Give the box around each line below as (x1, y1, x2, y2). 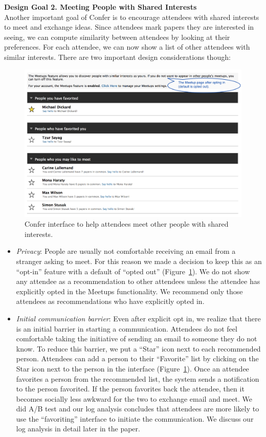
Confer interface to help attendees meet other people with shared (25, 218, 229, 229)
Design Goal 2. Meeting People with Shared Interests (4, 2, 197, 12)
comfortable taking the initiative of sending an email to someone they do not (16, 333, 257, 344)
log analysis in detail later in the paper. (16, 423, 140, 434)
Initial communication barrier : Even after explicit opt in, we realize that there (16, 313, 261, 323)
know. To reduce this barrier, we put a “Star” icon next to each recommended (16, 343, 261, 354)
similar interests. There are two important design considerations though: (4, 51, 231, 62)
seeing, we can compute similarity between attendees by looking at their (4, 31, 230, 42)
